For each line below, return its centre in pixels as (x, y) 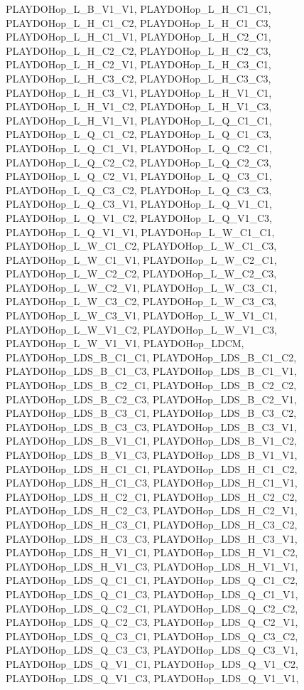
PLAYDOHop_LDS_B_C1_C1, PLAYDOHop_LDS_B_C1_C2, (151, 357)
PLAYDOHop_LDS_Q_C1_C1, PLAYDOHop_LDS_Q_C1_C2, (152, 580)
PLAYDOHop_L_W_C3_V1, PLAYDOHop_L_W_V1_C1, (141, 315)
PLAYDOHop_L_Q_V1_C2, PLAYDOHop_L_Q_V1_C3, (139, 217)
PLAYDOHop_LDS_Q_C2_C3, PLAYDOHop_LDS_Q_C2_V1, (152, 622)
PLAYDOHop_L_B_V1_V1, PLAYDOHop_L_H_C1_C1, (139, 9)
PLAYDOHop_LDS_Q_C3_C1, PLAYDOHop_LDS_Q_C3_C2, (152, 636)
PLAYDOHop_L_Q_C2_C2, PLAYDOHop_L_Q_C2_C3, (139, 162)
